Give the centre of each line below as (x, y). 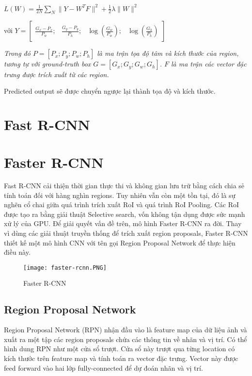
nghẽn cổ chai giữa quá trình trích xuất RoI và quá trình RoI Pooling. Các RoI (122, 204)
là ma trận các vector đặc (209, 64)
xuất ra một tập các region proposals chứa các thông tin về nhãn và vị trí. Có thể (126, 339)
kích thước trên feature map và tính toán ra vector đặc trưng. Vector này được (121, 358)
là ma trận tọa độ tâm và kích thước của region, (168, 53)
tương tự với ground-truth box (47, 64)
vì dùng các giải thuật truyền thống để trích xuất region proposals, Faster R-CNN (126, 233)
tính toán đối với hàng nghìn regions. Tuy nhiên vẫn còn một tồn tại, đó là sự (120, 195)
